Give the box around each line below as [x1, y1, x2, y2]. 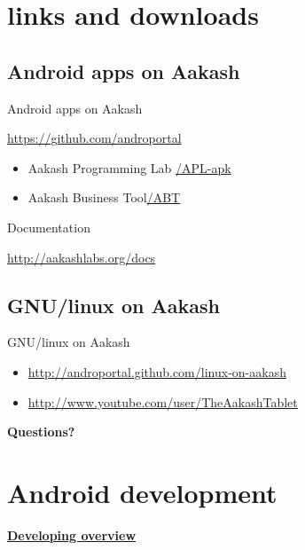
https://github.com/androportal [7, 129, 182, 147]
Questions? [7, 422, 75, 441]
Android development [7, 474, 278, 510]
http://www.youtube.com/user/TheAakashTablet [27, 392, 298, 411]
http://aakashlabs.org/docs [7, 247, 156, 266]
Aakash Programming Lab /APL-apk [27, 158, 231, 177]
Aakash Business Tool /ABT [27, 188, 181, 207]
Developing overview [7, 525, 137, 544]
